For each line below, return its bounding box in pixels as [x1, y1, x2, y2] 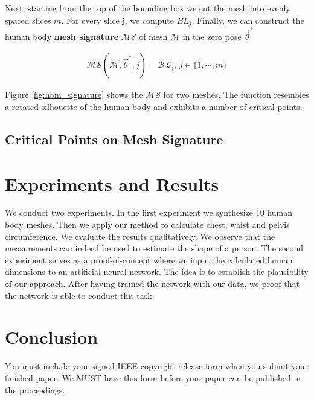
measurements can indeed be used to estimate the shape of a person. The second [5, 242, 304, 254]
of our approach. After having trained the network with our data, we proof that [5, 277, 300, 290]
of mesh [139, 30, 168, 42]
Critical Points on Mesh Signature [5, 129, 223, 148]
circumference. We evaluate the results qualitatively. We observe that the [5, 230, 275, 242]
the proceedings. [5, 383, 65, 396]
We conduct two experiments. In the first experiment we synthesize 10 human [5, 206, 292, 219]
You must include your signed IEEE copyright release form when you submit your [5, 360, 308, 372]
